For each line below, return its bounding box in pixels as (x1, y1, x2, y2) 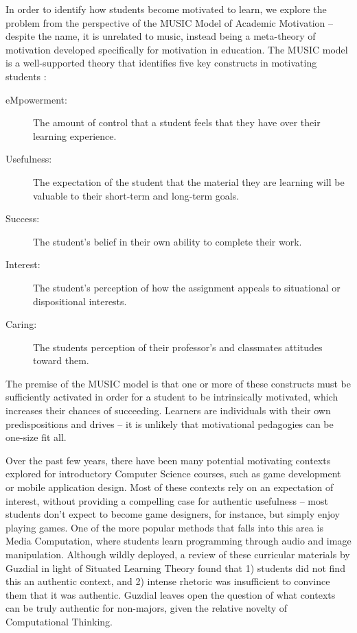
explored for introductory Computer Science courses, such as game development (5, 466, 341, 481)
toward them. (33, 353, 89, 368)
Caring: (5, 317, 37, 331)
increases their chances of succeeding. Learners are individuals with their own (5, 403, 331, 418)
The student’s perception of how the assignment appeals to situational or (33, 280, 341, 294)
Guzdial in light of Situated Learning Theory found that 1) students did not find (5, 560, 345, 575)
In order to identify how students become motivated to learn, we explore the (5, 2, 327, 16)
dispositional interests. (33, 294, 127, 308)
